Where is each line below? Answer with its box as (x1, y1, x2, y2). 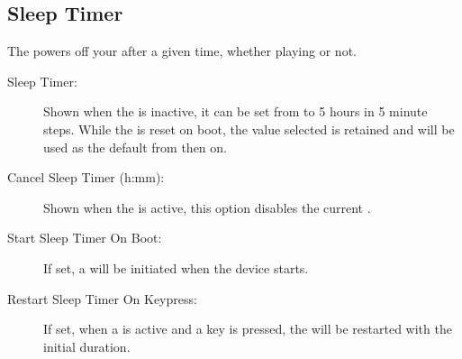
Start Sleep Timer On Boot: (7, 228, 162, 247)
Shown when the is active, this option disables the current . (43, 198, 371, 216)
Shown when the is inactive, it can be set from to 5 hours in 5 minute (43, 102, 428, 121)
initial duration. (43, 336, 131, 355)
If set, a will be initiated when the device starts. (43, 258, 309, 277)
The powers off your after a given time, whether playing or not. (7, 41, 357, 60)
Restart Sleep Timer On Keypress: (7, 289, 197, 308)
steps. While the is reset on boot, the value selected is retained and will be (43, 119, 455, 138)
